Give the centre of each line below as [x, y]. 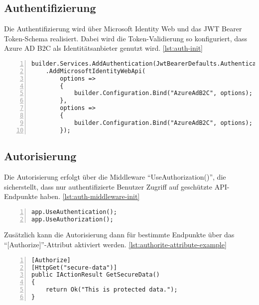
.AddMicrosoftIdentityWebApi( [96, 71]
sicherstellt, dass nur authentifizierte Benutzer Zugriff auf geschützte [108, 186]
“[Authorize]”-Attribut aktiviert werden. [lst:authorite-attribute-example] [115, 245]
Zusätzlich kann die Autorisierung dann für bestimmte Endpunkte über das [119, 235]
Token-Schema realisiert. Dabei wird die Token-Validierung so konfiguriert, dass [126, 38]
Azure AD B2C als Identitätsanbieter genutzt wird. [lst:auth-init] [103, 48]
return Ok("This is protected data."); [112, 290]
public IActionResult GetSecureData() [96, 275]
